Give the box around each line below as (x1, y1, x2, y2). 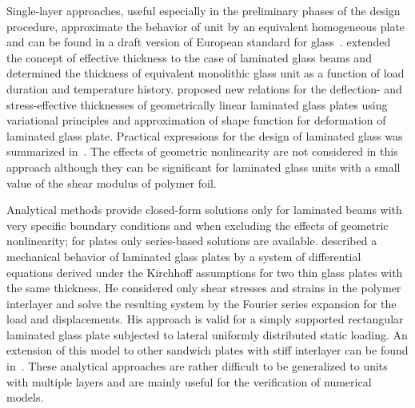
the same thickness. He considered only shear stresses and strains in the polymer (6, 279, 401, 296)
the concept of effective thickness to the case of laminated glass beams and (6, 49, 372, 65)
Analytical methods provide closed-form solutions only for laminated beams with (6, 201, 402, 218)
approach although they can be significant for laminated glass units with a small (6, 158, 401, 175)
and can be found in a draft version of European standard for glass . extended (6, 34, 391, 50)
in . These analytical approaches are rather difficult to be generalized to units (6, 358, 388, 374)
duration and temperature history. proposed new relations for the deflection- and (6, 80, 402, 97)
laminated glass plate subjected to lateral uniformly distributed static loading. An (6, 326, 408, 343)
